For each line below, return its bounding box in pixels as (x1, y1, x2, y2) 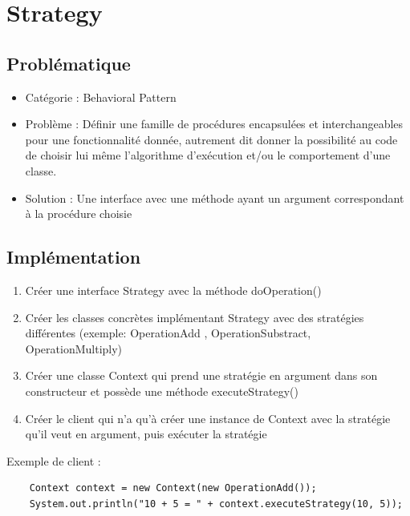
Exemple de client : (6, 452, 101, 469)
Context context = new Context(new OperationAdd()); (29, 482, 317, 494)
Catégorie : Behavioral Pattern (25, 88, 177, 105)
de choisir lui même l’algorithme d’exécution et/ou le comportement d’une (25, 147, 391, 163)
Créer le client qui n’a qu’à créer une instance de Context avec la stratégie (25, 409, 391, 426)
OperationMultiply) (25, 340, 123, 357)
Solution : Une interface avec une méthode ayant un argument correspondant (25, 189, 404, 206)
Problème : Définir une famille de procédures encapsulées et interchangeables (25, 115, 404, 132)
